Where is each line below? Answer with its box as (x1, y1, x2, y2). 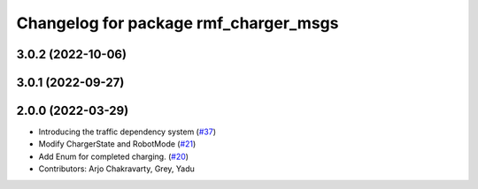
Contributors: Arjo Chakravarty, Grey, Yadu (38, 163, 195, 174)
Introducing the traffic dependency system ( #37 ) (38, 126, 217, 137)
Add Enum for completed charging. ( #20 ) (38, 151, 189, 162)
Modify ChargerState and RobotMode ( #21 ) (38, 139, 197, 149)
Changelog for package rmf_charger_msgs (16, 13, 339, 33)
